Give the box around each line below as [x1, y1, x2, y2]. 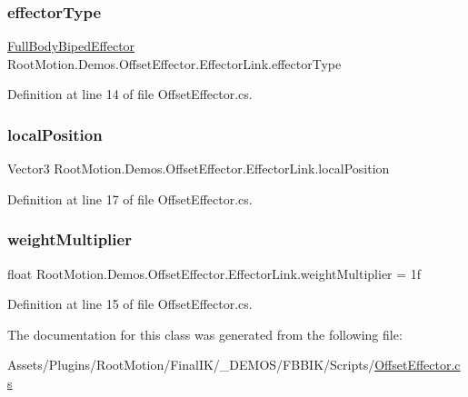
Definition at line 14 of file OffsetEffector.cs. [7, 84, 253, 104]
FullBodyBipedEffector [7, 36, 135, 55]
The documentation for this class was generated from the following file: [7, 324, 403, 343]
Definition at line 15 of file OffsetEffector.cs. [7, 294, 253, 313]
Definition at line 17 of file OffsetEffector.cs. [7, 189, 253, 208]
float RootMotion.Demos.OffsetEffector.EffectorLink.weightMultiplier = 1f [7, 263, 422, 283]
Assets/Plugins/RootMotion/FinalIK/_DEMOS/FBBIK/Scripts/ [7, 355, 375, 374]
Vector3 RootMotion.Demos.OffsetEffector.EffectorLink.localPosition [7, 159, 390, 178]
